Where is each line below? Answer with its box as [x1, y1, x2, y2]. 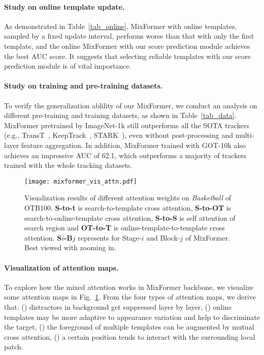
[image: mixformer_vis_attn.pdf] [24, 177, 137, 185]
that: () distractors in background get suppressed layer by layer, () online [4, 301, 232, 312]
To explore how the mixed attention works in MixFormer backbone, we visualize [4, 281, 254, 292]
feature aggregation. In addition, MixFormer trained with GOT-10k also [21, 139, 246, 150]
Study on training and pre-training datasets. [4, 80, 163, 91]
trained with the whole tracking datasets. [4, 160, 133, 170]
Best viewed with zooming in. [24, 242, 116, 253]
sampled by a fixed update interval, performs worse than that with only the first [4, 31, 254, 41]
